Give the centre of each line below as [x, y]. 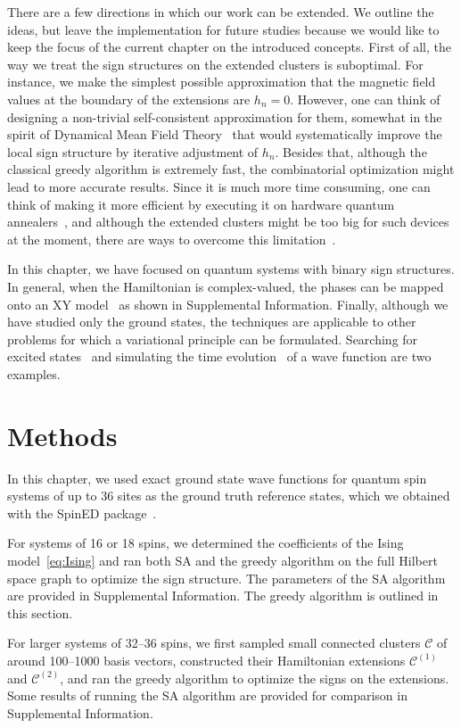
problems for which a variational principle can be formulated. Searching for [213, 339]
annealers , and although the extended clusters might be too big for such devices [228, 222]
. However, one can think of [365, 99]
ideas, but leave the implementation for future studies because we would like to [223, 29]
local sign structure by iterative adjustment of [133, 151]
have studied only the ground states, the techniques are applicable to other [212, 322]
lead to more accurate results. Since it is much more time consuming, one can [219, 186]
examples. [34, 373]
